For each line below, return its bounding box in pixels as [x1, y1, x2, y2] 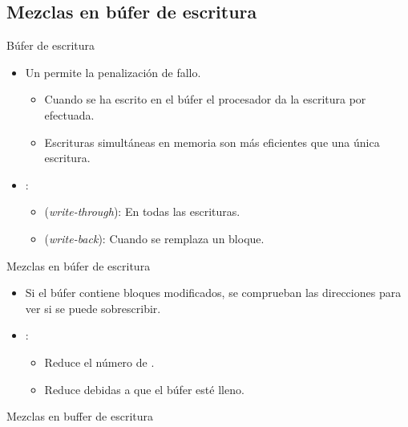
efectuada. [44, 106, 95, 123]
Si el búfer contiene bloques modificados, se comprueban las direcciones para [25, 284, 402, 301]
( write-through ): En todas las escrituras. [44, 203, 240, 220]
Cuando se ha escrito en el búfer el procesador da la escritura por [44, 91, 366, 108]
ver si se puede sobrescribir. [25, 299, 161, 316]
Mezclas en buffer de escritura [6, 408, 154, 425]
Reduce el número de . [44, 353, 155, 370]
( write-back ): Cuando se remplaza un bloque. [44, 230, 265, 246]
